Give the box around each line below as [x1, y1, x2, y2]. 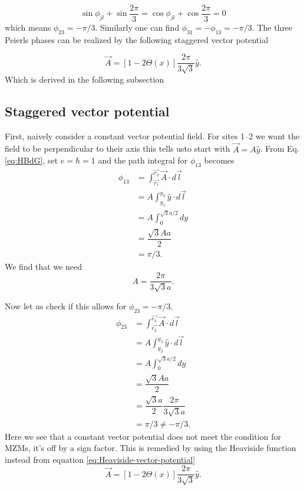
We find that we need [5, 260, 82, 272]
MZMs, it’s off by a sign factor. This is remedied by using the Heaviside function [5, 442, 296, 454]
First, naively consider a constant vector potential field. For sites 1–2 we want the [5, 129, 300, 142]
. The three [252, 21, 293, 34]
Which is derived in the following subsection [5, 73, 164, 85]
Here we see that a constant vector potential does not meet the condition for [5, 430, 281, 442]
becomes [204, 154, 234, 166]
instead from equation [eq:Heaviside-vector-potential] [5, 453, 196, 465]
